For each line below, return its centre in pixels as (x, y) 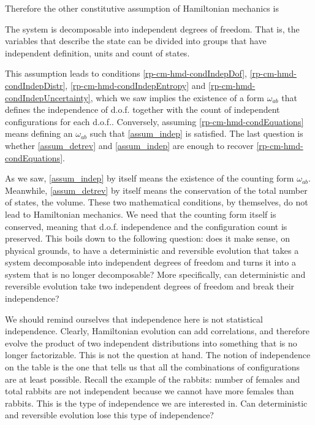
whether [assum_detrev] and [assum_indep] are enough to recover (129, 145)
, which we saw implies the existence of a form (177, 97)
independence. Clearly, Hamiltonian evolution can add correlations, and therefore (157, 331)
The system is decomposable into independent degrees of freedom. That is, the (152, 29)
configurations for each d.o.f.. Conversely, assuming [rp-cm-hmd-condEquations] (154, 121)
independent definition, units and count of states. (97, 52)
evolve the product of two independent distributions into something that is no (151, 343)
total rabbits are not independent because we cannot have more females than (150, 391)
